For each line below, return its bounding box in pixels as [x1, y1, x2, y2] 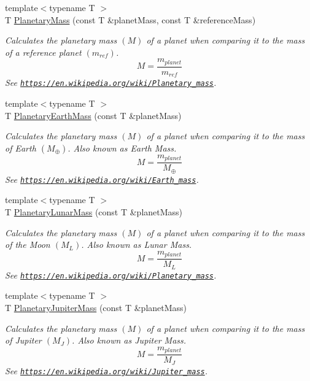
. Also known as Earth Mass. [68, 141, 177, 154]
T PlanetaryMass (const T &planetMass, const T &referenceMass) [5, 13, 256, 26]
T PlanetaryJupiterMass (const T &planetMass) [5, 301, 187, 314]
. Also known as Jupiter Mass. [72, 334, 187, 347]
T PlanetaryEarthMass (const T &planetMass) [5, 109, 182, 121]
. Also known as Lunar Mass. [81, 238, 192, 251]
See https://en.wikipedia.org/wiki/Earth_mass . [5, 172, 199, 185]
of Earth [5, 141, 36, 154]
